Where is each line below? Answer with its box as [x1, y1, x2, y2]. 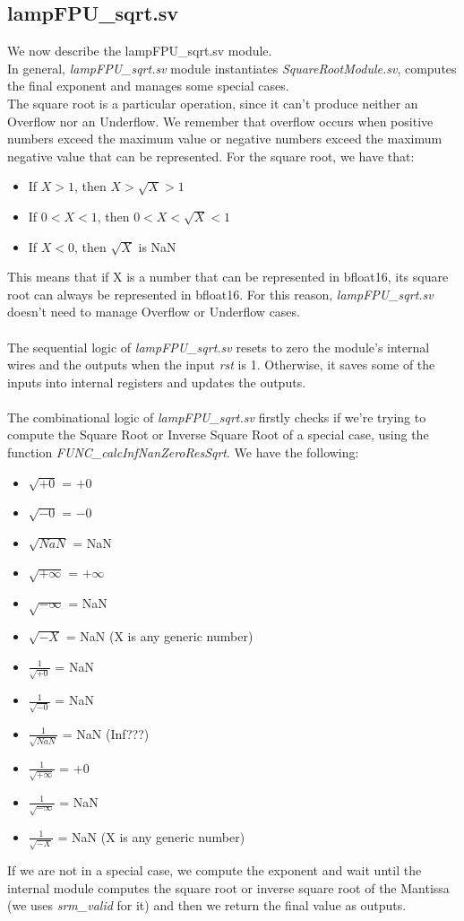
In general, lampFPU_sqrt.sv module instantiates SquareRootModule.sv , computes [7, 58, 457, 77]
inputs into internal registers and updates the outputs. [7, 372, 306, 391]
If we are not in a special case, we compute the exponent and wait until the [7, 861, 422, 880]
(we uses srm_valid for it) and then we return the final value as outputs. [7, 896, 407, 915]
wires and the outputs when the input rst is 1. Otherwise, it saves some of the [7, 355, 435, 374]
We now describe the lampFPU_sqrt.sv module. [7, 41, 272, 60]
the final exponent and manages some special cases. [7, 76, 289, 95]
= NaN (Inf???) [62, 724, 150, 743]
